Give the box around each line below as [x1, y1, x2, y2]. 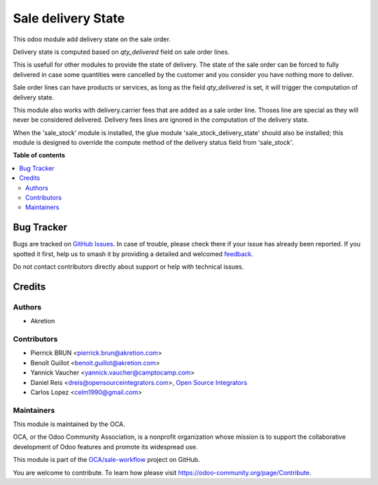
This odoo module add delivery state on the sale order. [13, 35, 171, 43]
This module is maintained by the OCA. [13, 420, 125, 428]
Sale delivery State [13, 10, 125, 26]
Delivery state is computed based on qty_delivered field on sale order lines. [13, 48, 230, 56]
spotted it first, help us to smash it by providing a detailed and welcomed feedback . [13, 249, 253, 258]
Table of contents [13, 151, 66, 160]
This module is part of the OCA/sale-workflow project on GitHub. [13, 456, 200, 464]
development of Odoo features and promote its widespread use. [13, 442, 198, 451]
